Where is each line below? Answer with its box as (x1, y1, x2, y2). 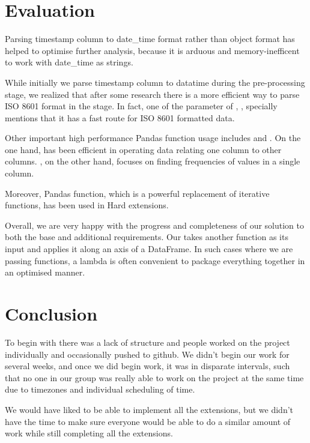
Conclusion (5, 301, 98, 325)
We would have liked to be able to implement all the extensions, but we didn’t (5, 403, 294, 415)
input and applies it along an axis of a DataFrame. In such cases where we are (5, 243, 293, 255)
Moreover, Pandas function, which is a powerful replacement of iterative (5, 187, 270, 199)
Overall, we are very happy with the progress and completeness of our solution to (5, 218, 304, 231)
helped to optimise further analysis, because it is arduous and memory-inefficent (5, 44, 300, 56)
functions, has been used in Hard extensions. (5, 199, 169, 211)
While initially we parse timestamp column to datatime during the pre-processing (5, 76, 305, 88)
